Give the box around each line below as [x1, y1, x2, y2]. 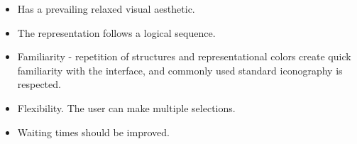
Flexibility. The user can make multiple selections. [17, 100, 236, 115]
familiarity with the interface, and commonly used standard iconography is [17, 62, 343, 77]
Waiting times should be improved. [17, 124, 170, 139]
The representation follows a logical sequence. [17, 25, 216, 40]
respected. [17, 77, 61, 92]
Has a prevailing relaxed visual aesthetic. [17, 1, 195, 16]
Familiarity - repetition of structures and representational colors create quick [17, 49, 351, 64]
